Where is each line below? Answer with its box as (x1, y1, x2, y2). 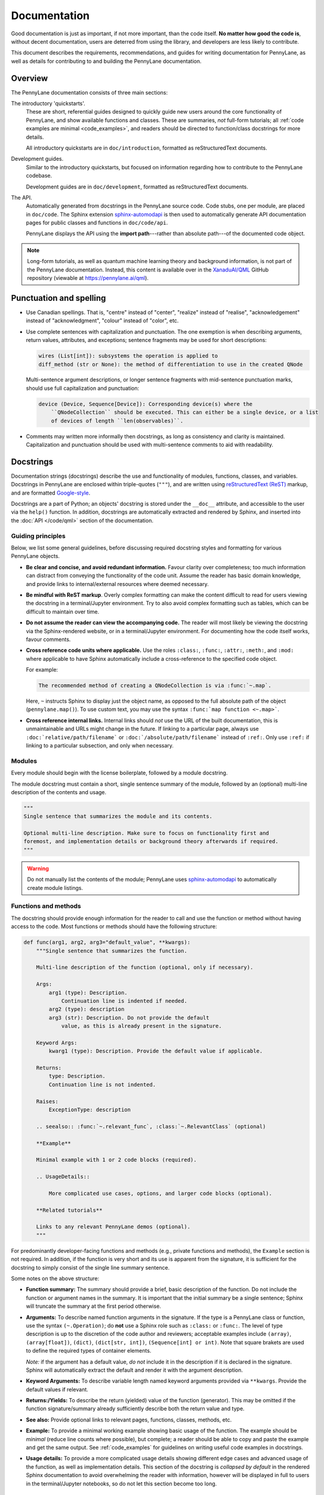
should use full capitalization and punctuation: (26, 385, 140, 392)
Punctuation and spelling (11, 293, 106, 303)
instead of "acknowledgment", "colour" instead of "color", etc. (26, 317, 179, 324)
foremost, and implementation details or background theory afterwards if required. (23, 838, 279, 845)
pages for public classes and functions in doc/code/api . (26, 219, 168, 227)
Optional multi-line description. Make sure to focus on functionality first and (23, 830, 270, 837)
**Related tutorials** (36, 1207, 103, 1213)
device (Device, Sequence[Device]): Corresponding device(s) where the (38, 401, 253, 407)
